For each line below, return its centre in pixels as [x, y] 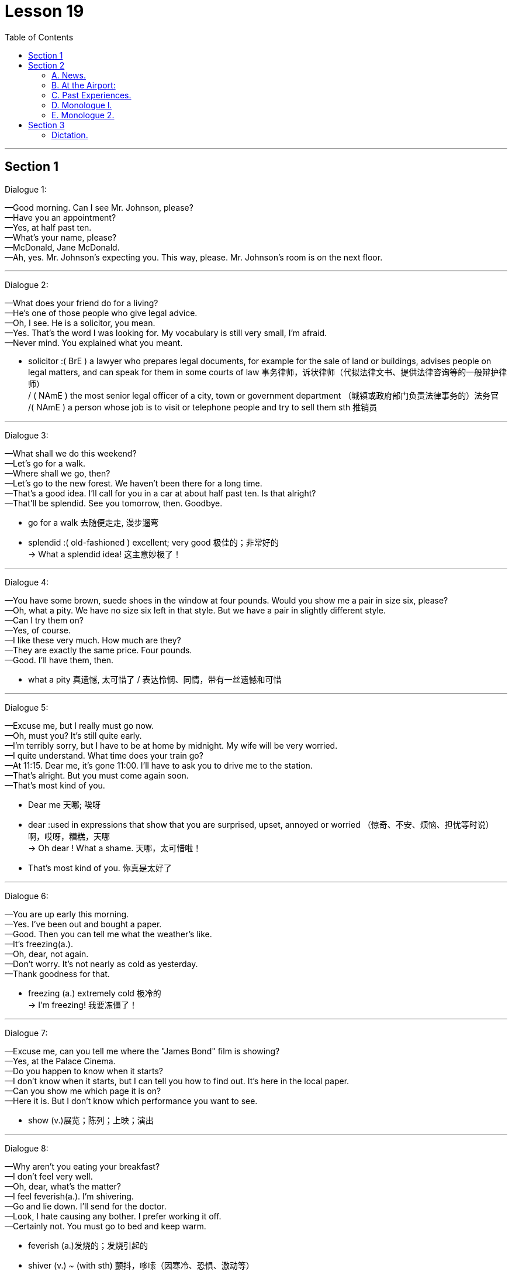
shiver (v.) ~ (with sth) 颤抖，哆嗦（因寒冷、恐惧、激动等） [141, 1265]
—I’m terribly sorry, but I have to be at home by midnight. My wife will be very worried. [171, 745]
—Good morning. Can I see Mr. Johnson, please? [99, 207]
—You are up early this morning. [67, 914]
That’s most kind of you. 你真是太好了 [100, 868]
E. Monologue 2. [83, 115]
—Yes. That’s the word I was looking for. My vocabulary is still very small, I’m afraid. [166, 333]
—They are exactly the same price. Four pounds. [98, 650]
